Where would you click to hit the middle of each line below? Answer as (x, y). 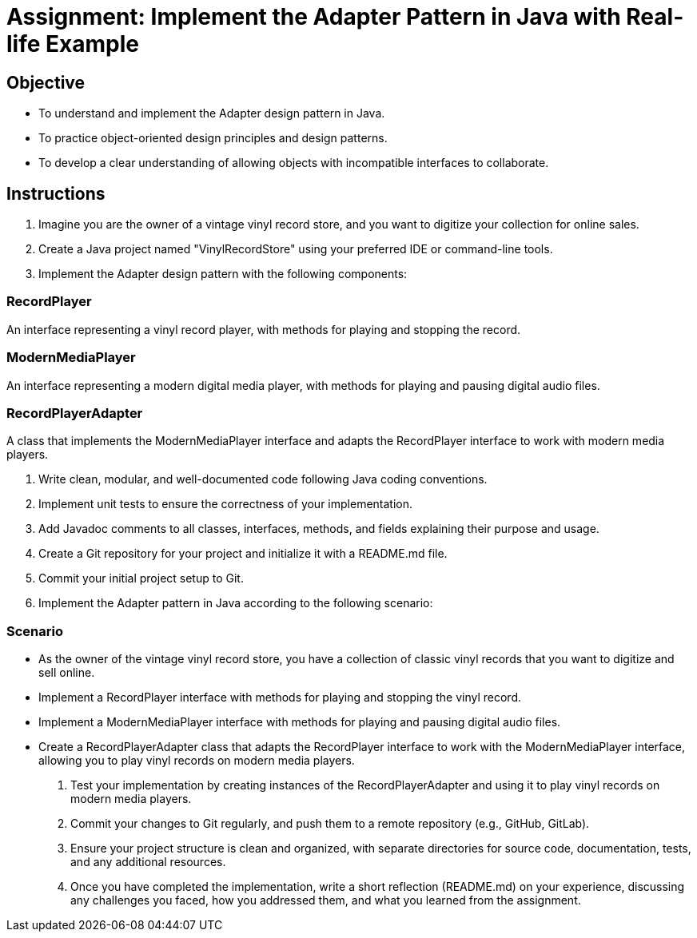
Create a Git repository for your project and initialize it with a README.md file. (243, 554)
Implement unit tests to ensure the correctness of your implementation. (226, 504)
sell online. (67, 673)
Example (92, 44)
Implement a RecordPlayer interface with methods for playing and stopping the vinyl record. (280, 698)
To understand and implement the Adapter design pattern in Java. (212, 113)
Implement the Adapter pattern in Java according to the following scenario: (236, 603)
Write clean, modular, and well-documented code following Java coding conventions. (263, 479)
